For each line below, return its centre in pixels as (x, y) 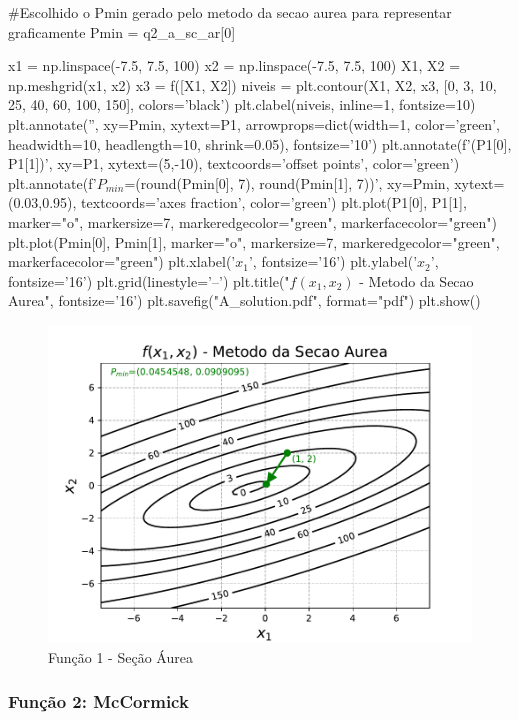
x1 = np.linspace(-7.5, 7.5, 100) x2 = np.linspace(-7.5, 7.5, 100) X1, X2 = (234, 65)
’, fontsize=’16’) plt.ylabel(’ (333, 261)
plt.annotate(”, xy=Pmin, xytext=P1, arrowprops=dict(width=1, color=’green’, (254, 123)
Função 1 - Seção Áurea (120, 656)
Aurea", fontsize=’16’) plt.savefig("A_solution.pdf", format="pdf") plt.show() (244, 300)
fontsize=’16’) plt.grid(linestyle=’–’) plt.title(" (149, 280)
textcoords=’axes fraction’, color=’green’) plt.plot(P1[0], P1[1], (274, 202)
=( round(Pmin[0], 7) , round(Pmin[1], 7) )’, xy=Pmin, (287, 182)
